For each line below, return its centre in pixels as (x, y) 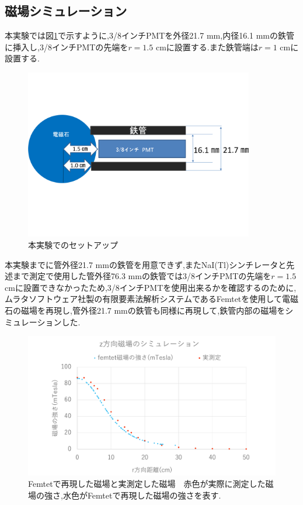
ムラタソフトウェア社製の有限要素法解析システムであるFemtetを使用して (143, 299)
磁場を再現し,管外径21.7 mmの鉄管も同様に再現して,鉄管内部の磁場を (153, 310)
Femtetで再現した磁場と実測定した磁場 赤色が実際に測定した (147, 484)
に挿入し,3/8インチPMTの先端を (67, 47)
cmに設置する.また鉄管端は (207, 47)
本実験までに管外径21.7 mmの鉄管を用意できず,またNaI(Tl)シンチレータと (146, 264)
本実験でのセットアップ (73, 245)
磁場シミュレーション (66, 11)
